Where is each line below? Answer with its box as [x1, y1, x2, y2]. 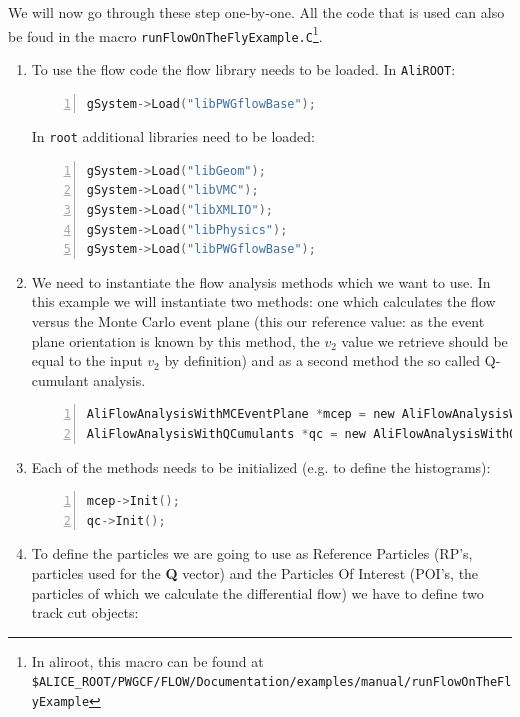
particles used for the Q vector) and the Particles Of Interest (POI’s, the [31, 562, 479, 583]
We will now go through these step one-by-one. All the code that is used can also [8, 2, 505, 22]
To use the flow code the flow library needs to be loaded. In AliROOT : [31, 58, 456, 79]
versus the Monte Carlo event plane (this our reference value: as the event [31, 310, 485, 331]
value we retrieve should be [341, 330, 508, 351]
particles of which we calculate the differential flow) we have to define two [31, 582, 484, 603]
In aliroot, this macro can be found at [31, 650, 264, 671]
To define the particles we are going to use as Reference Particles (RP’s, [31, 543, 473, 564]
